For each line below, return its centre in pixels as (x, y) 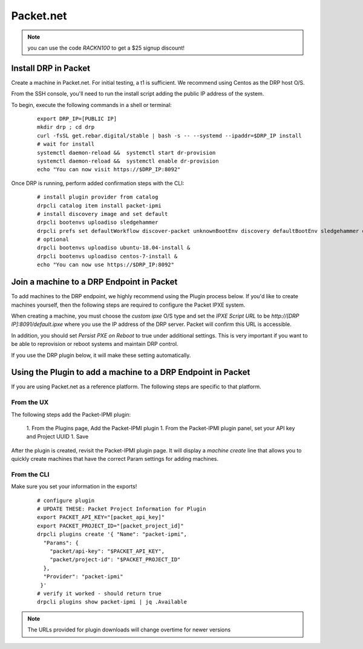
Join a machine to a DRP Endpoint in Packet (94, 282)
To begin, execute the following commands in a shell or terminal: (91, 105)
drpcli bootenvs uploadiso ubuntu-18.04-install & (114, 248)
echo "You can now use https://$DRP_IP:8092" (106, 265)
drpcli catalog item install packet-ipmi (99, 205)
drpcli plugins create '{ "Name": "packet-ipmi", (112, 534)
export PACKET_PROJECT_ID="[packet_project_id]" (110, 526)
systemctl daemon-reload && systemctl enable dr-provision (128, 161)
